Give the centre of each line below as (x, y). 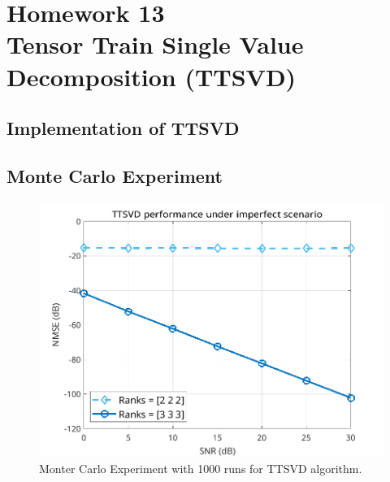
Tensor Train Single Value (155, 44)
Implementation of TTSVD (123, 128)
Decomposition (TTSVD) (152, 76)
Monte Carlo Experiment (115, 175)
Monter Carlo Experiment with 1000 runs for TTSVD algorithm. (201, 468)
